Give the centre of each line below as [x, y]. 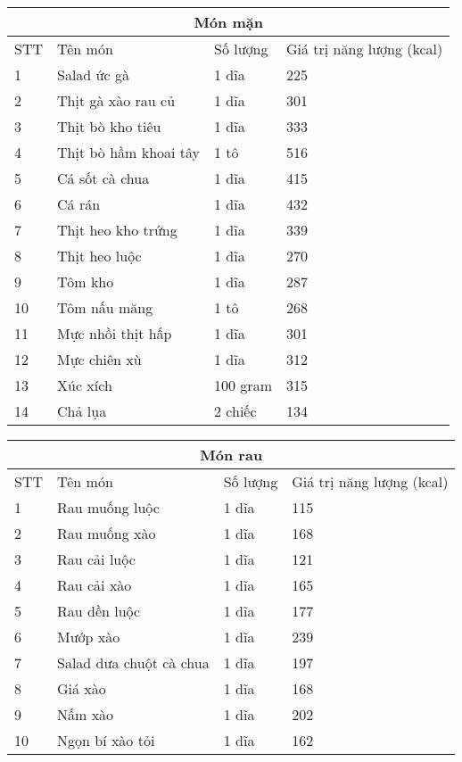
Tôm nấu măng [105, 307]
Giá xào [82, 688]
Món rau [231, 455]
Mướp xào [89, 637]
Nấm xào [86, 714]
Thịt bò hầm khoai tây [129, 152]
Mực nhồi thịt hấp [115, 333]
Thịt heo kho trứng [117, 230]
